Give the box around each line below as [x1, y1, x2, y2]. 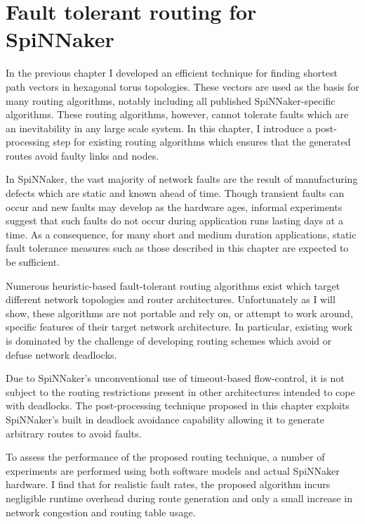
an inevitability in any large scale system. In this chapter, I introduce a [6, 120, 312, 135]
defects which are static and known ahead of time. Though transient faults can [6, 186, 345, 200]
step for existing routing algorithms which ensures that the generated [53, 134, 351, 149]
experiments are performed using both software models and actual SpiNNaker [6, 463, 340, 478]
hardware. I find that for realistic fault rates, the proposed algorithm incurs [6, 477, 331, 492]
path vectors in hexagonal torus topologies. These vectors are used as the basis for [6, 79, 359, 94]
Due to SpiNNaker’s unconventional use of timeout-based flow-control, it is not [6, 371, 345, 385]
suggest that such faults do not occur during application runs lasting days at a [6, 213, 343, 228]
